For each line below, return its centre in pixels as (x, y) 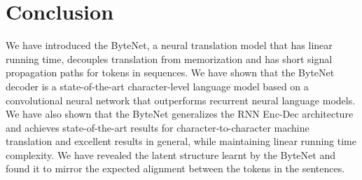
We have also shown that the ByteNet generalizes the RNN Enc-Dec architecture (180, 114)
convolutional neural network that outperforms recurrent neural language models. (181, 100)
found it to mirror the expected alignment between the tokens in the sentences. (175, 168)
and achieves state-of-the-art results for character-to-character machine (158, 127)
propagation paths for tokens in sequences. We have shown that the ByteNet (170, 72)
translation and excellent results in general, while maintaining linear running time (181, 141)
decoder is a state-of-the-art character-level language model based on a (157, 86)
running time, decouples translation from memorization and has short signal (169, 58)
